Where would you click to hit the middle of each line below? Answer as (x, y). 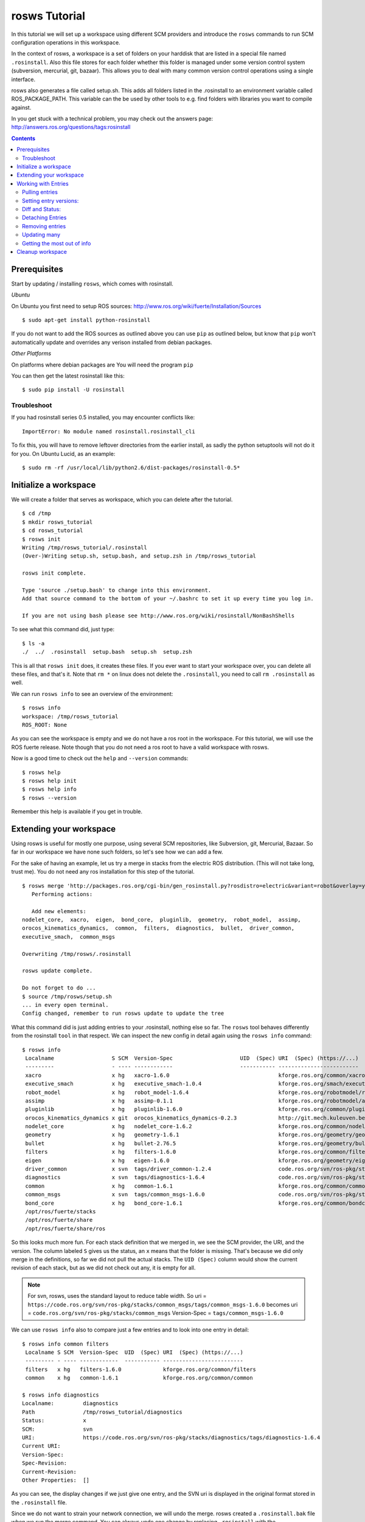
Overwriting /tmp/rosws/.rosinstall (77, 954)
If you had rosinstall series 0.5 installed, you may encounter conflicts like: (103, 418)
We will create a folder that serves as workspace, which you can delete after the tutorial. (122, 499)
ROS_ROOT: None (45, 725)
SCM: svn (57, 1429)
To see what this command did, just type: (63, 629)
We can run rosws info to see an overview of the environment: (92, 693)
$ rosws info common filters (65, 1344)
